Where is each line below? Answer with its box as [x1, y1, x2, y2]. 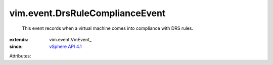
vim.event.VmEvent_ [49, 36, 92, 42]
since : [9, 43, 23, 50]
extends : [9, 36, 29, 42]
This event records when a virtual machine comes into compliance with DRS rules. [22, 25, 193, 31]
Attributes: [9, 53, 31, 59]
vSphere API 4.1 [49, 43, 82, 50]
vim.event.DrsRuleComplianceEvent [9, 8, 166, 19]
